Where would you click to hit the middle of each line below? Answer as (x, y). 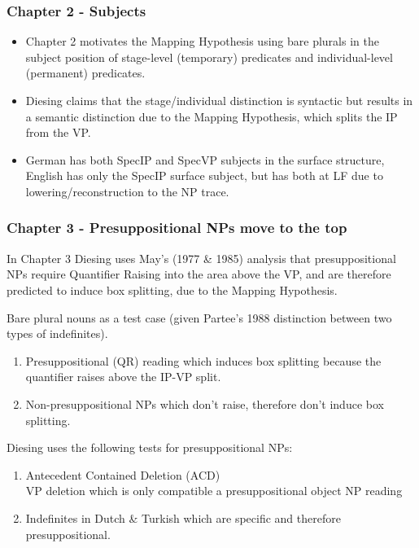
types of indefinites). (57, 333)
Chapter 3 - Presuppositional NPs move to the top (177, 228)
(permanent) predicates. (85, 73)
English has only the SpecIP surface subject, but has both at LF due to (204, 175)
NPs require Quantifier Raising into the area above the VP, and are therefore (199, 274)
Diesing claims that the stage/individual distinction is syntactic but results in (219, 100)
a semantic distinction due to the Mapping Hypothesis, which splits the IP (212, 116)
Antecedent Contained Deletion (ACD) (123, 474)
